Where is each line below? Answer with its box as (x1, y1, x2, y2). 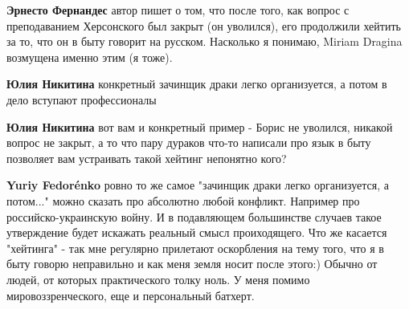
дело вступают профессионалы (6, 91, 157, 108)
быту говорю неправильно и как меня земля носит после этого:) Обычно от (6, 255, 378, 272)
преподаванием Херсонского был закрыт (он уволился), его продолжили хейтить (6, 17, 401, 34)
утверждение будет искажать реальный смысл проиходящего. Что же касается (6, 224, 387, 241)
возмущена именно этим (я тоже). (6, 48, 173, 65)
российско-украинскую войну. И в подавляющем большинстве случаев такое (6, 208, 382, 225)
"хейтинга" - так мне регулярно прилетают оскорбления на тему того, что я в (6, 239, 384, 256)
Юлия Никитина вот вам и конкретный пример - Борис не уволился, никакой (6, 118, 393, 135)
